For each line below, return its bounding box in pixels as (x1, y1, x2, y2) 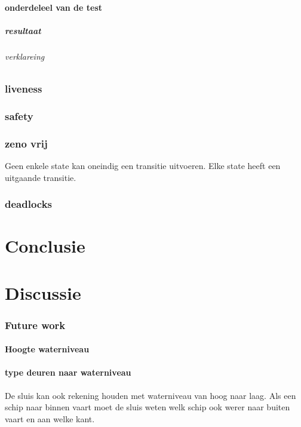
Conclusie (5, 234, 85, 258)
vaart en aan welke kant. (5, 412, 95, 425)
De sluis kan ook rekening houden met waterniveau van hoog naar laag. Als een (5, 389, 296, 401)
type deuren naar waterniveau (5, 366, 131, 379)
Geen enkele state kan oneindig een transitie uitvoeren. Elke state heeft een (5, 159, 281, 171)
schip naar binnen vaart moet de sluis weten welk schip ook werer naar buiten (5, 401, 290, 413)
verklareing (5, 50, 45, 62)
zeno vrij (5, 136, 48, 150)
